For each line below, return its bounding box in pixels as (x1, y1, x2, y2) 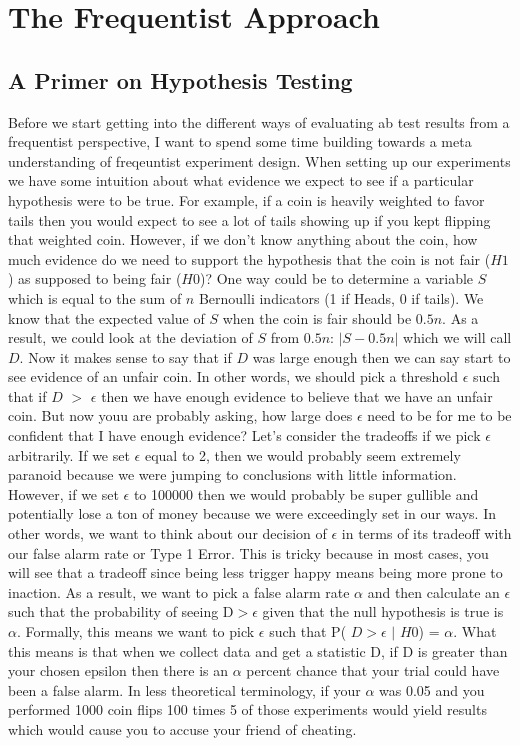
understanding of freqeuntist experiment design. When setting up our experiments (8, 150, 511, 171)
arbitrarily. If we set (8, 444, 130, 465)
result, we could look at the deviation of (8, 327, 253, 348)
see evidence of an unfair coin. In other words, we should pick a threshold (8, 366, 459, 387)
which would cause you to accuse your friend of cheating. (8, 718, 357, 739)
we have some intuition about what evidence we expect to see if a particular (8, 170, 474, 191)
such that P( (269, 621, 347, 642)
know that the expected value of (8, 307, 205, 328)
